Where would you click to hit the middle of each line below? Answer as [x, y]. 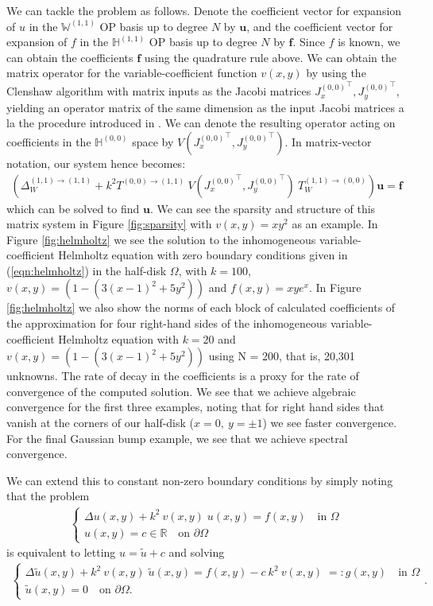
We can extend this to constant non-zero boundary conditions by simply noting [200, 480]
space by [153, 141]
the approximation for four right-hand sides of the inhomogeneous [167, 323]
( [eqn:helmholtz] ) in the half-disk [87, 270]
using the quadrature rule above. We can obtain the [270, 57]
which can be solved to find [73, 208]
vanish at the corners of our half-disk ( [101, 423]
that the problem [48, 496]
